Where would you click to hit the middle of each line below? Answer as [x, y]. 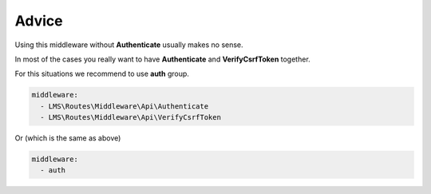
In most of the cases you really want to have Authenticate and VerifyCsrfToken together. [162, 59]
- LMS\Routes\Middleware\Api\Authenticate [125, 106]
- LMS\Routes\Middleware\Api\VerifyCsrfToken [130, 117]
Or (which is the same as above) [68, 138]
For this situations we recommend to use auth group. [102, 74]
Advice [39, 21]
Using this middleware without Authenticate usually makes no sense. [129, 45]
